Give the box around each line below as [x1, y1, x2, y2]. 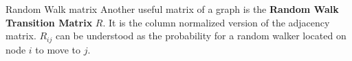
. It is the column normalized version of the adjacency [102, 15, 330, 29]
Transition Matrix [5, 15, 93, 29]
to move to [35, 42, 81, 56]
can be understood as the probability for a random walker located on [55, 28, 346, 43]
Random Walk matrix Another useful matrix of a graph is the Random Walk [5, 2, 339, 16]
